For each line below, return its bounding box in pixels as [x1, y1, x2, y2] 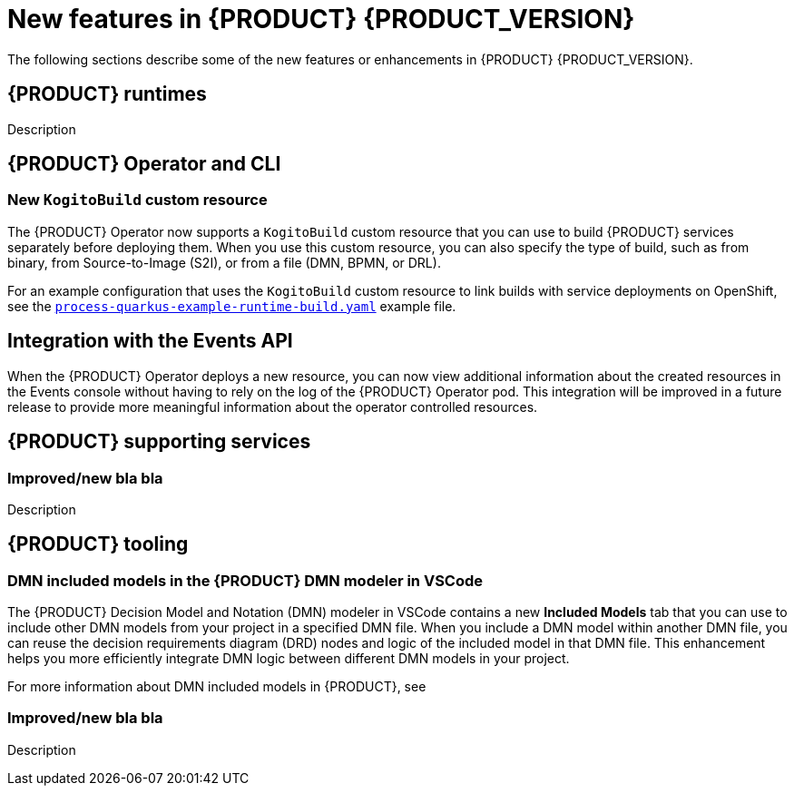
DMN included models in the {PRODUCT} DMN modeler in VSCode [7, 571, 484, 590]
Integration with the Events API [7, 329, 293, 353]
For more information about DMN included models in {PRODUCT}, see [7, 679, 426, 695]
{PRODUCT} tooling [7, 533, 189, 556]
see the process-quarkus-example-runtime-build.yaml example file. [7, 298, 456, 314]
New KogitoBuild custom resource [7, 191, 268, 210]
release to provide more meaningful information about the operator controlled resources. [7, 398, 538, 415]
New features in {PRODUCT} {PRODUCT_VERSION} [7, 4, 635, 34]
